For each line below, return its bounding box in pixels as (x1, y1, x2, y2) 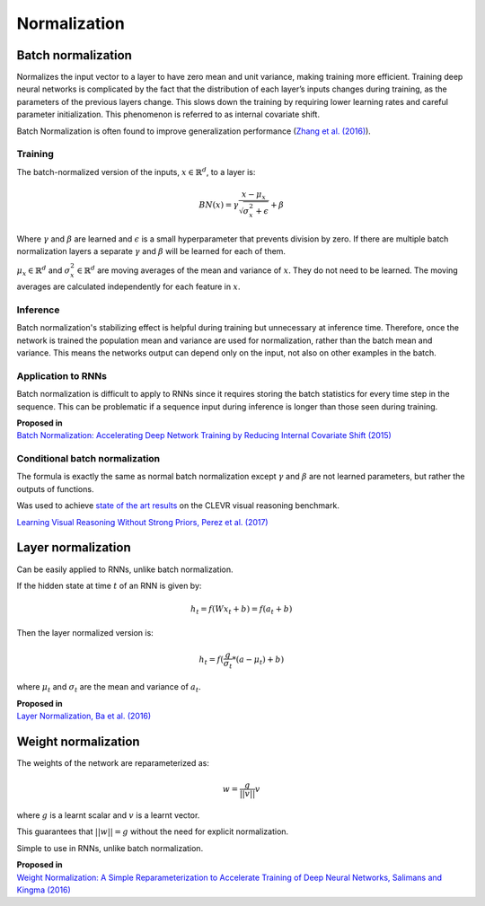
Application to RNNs (16, 369, 108, 382)
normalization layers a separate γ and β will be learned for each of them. (16, 246, 287, 257)
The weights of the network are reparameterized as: (16, 758, 210, 769)
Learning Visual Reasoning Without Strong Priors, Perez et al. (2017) (16, 516, 269, 527)
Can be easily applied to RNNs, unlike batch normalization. (16, 564, 234, 575)
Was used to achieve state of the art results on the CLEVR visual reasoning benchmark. (16, 500, 340, 511)
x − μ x (241, 189, 267, 201)
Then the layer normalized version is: (16, 627, 154, 638)
